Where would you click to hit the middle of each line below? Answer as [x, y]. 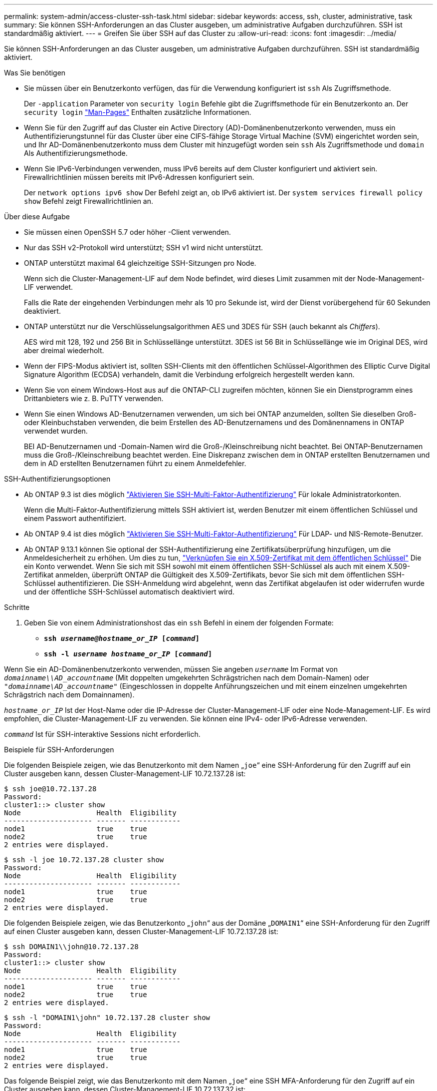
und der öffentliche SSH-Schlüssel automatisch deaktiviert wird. [129, 592]
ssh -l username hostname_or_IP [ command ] [128, 654]
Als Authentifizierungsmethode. [76, 153]
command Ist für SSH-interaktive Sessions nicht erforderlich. [102, 734]
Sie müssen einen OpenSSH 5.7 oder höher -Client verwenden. [127, 232]
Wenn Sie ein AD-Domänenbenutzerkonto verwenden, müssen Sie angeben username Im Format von [171, 669]
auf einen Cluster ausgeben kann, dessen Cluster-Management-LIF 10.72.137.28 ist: [141, 931]
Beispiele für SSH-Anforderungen [59, 750]
